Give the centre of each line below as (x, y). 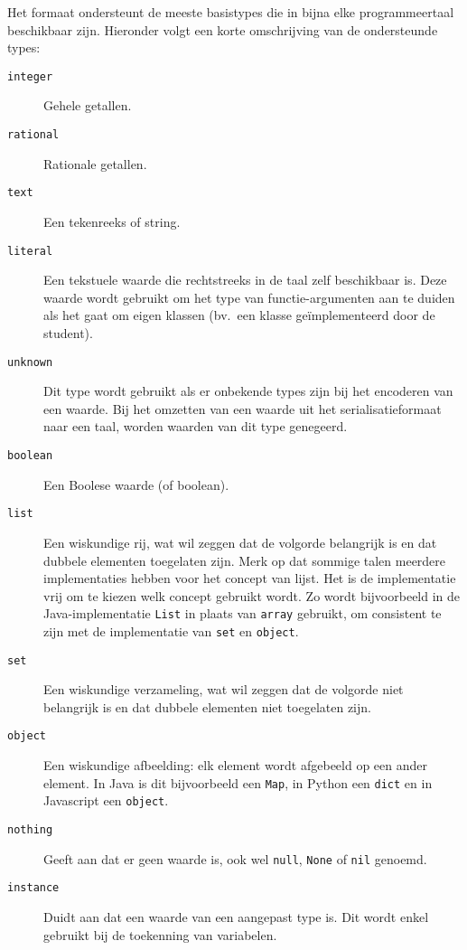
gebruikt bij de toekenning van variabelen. (160, 934)
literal (30, 251)
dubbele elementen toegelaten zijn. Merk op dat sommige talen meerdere (245, 560)
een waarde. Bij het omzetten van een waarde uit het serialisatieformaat (243, 408)
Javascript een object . (106, 800)
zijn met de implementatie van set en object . (171, 630)
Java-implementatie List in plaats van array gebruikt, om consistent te (243, 613)
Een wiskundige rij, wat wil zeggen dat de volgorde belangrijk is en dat (240, 542)
